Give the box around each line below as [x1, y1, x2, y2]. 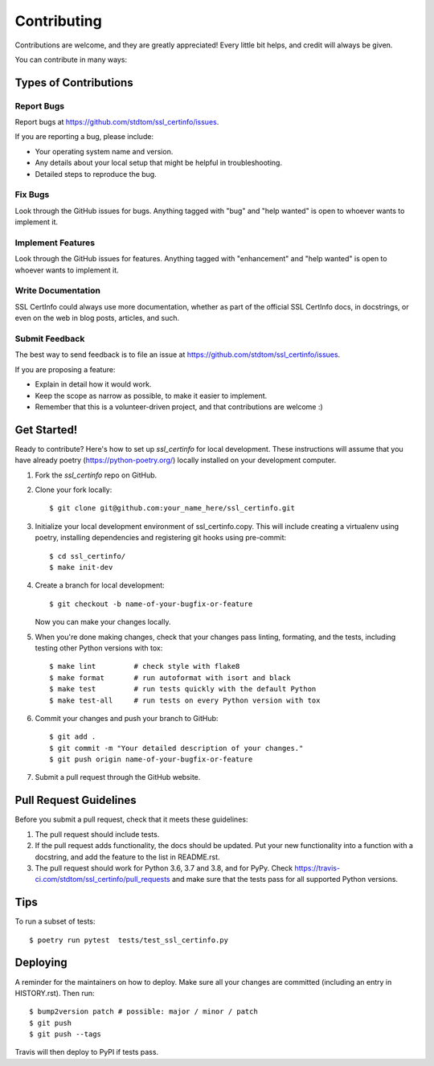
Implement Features [14, 237, 96, 248]
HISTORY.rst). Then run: [14, 988, 95, 998]
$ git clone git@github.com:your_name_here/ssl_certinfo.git [49, 503, 295, 513]
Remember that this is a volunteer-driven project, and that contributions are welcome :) [35, 402, 323, 412]
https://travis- [294, 863, 341, 872]
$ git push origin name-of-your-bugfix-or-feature [49, 755, 253, 764]
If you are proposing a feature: [14, 364, 116, 374]
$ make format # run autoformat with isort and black [49, 673, 291, 683]
